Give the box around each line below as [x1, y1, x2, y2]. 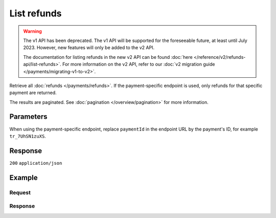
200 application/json [9, 160, 62, 166]
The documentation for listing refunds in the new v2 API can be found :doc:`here [23, 54, 193, 60]
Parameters [9, 113, 48, 121]
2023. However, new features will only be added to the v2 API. [23, 45, 155, 51]
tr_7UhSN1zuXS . [9, 133, 46, 139]
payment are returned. [9, 90, 57, 96]
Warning [23, 28, 42, 34]
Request [9, 189, 31, 196]
